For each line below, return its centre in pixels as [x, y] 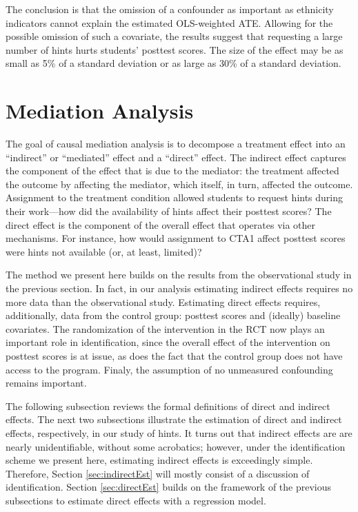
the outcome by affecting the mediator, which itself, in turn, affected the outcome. [179, 184]
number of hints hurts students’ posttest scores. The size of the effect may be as [175, 49]
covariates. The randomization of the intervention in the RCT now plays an [165, 328]
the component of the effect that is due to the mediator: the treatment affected [172, 171]
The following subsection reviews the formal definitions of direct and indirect [168, 406]
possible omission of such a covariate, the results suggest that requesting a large [174, 36]
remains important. [46, 383]
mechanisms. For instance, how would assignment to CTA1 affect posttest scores [176, 238]
